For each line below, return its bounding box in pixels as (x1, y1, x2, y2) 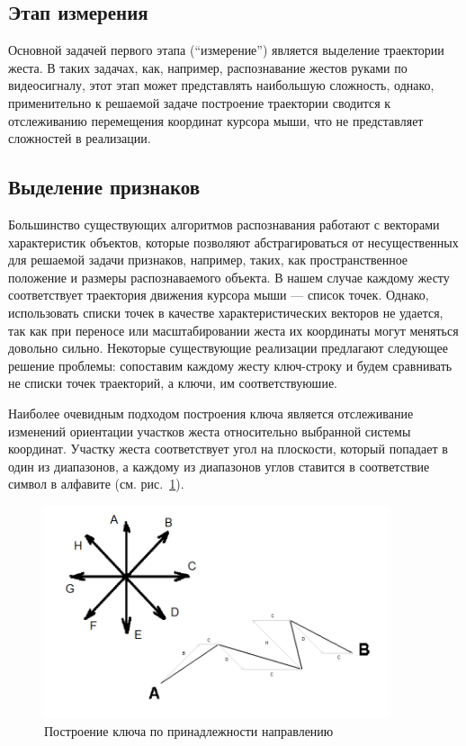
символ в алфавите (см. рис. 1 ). (8, 474, 184, 493)
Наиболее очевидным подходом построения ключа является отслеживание (8, 403, 414, 422)
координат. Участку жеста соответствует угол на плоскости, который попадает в (8, 439, 448, 458)
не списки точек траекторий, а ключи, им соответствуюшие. (8, 373, 338, 392)
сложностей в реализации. (8, 129, 151, 148)
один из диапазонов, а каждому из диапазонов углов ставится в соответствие (8, 456, 430, 475)
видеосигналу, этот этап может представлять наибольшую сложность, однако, (8, 76, 435, 94)
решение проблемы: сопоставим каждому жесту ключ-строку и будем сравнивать (8, 355, 453, 374)
